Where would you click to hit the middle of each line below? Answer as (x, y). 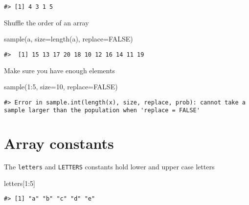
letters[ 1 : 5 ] (20, 183)
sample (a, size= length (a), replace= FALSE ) (68, 39)
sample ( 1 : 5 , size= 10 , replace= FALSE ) (61, 87)
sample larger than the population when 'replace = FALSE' (102, 111)
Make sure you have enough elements (59, 70)
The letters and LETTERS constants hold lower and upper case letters (109, 167)
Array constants (59, 143)
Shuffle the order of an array (46, 22)
